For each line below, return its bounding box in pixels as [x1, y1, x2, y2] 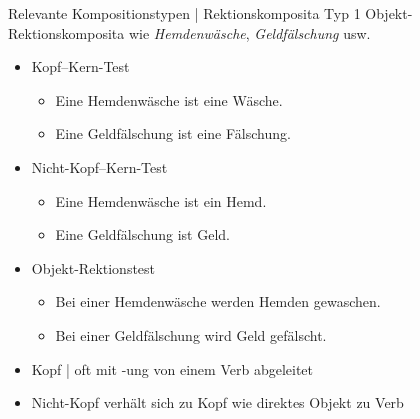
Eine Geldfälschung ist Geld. [55, 224, 230, 245]
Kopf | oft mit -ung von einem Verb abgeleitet [31, 358, 314, 379]
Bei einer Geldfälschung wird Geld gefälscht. [55, 324, 327, 345]
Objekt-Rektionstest [31, 257, 156, 278]
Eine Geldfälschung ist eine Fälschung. [55, 123, 291, 144]
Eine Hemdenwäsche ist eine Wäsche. [55, 89, 283, 110]
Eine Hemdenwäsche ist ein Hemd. [55, 190, 267, 211]
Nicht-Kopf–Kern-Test [31, 156, 168, 177]
